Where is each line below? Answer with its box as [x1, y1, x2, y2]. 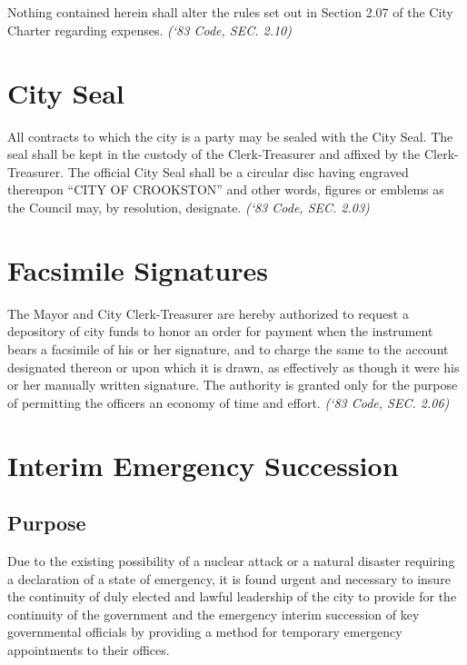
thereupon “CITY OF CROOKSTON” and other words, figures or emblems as [7, 180, 444, 199]
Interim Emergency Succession [7, 446, 399, 483]
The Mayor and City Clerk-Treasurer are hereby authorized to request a [7, 303, 409, 323]
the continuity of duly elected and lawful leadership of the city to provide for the [7, 587, 457, 606]
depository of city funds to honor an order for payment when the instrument [7, 322, 433, 341]
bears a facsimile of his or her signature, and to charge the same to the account [7, 339, 449, 358]
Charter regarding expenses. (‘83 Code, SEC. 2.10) [7, 20, 292, 39]
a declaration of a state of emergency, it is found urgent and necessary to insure [7, 569, 451, 588]
